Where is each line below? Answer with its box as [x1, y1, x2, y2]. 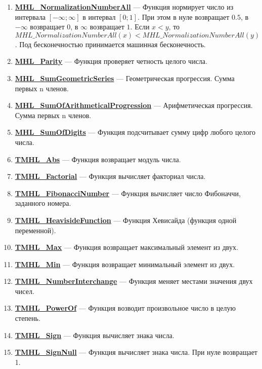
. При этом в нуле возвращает [138, 11, 230, 22]
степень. [15, 313, 40, 323]
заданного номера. [15, 198, 71, 208]
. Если [130, 21, 150, 32]
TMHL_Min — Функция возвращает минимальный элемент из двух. [15, 259, 235, 269]
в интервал [82, 11, 116, 22]
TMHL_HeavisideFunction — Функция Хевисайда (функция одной [15, 214, 237, 225]
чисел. [15, 285, 34, 296]
